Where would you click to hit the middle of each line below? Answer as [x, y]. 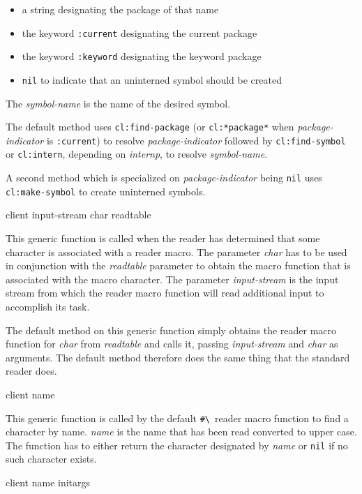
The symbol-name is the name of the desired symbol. [118, 103]
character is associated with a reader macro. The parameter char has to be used [176, 252]
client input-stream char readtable [78, 215]
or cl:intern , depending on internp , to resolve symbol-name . [137, 154]
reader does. [31, 371]
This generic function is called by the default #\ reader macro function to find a [177, 418]
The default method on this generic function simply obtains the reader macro [171, 330]
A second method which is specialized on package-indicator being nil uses [164, 178]
